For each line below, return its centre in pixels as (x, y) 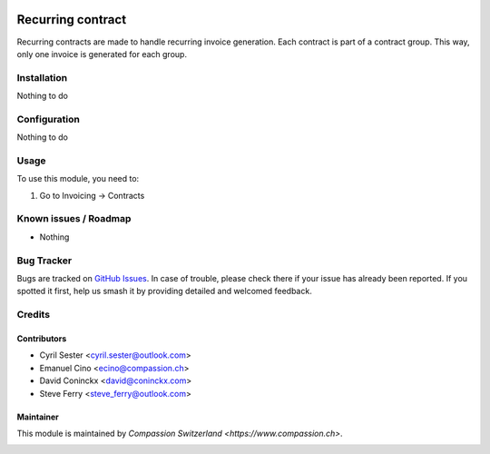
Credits (33, 315)
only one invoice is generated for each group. (102, 54)
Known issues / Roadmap (74, 219)
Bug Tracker (44, 261)
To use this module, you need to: (78, 179)
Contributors (42, 338)
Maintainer (38, 417)
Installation (42, 77)
